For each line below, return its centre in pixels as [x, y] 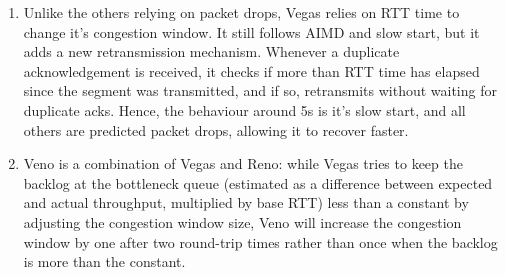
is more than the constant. [104, 261]
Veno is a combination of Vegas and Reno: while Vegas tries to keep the [243, 163]
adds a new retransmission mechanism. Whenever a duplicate [211, 51]
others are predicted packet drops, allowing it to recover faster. [216, 129]
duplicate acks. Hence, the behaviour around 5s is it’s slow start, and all [244, 109]
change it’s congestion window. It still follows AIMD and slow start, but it [251, 31]
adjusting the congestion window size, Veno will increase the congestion [242, 221]
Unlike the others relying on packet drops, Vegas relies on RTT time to [241, 12]
